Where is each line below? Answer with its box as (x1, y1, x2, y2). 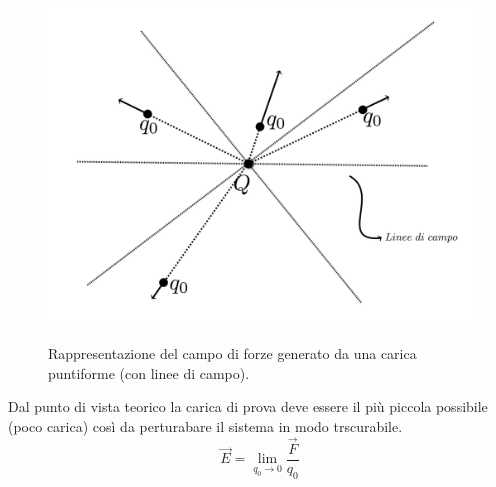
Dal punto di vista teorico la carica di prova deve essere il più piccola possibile (8, 396, 488, 417)
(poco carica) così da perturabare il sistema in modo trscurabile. (8, 415, 403, 436)
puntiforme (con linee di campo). (48, 362, 250, 383)
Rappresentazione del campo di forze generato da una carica (48, 343, 417, 364)
